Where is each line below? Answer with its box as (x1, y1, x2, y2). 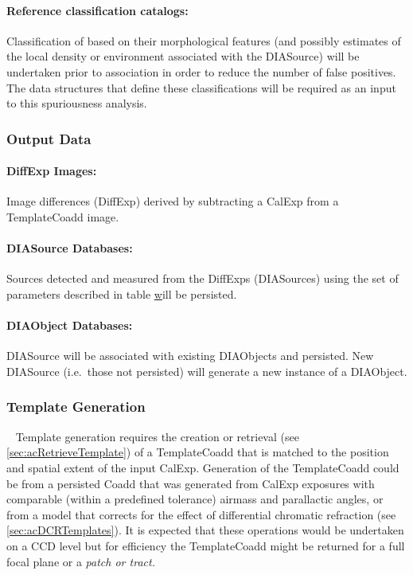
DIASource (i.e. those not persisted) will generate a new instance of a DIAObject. (6, 362, 407, 379)
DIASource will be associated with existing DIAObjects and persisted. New (6, 347, 374, 364)
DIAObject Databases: (6, 317, 133, 334)
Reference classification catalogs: (6, 2, 189, 18)
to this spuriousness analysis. (6, 95, 147, 111)
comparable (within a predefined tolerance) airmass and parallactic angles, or (6, 491, 384, 507)
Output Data (6, 128, 92, 148)
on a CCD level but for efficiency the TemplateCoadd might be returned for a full (6, 537, 405, 553)
